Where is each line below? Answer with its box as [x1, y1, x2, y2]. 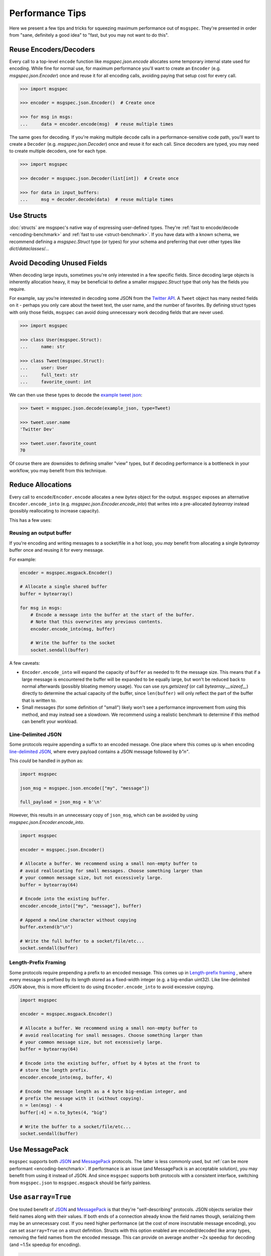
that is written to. [22, 697, 57, 703]
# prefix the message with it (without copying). [20, 1096, 145, 1101]
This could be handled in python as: [9, 758, 84, 764]
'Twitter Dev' [20, 427, 55, 432]
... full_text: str [20, 372, 79, 378]
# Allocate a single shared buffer [20, 584, 107, 590]
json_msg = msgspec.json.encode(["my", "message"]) [20, 785, 150, 791]
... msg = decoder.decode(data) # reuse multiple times [20, 196, 174, 202]
